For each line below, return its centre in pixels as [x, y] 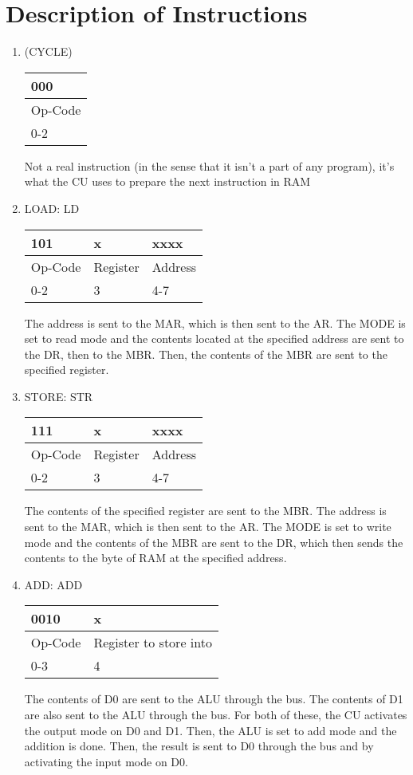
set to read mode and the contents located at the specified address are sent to [214, 338]
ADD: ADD [53, 584]
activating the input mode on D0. [106, 761]
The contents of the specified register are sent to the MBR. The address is [205, 511]
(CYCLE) [48, 51]
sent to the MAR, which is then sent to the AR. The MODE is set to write [208, 527]
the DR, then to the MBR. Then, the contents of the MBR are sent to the [206, 354]
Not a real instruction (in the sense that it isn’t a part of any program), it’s [209, 165]
